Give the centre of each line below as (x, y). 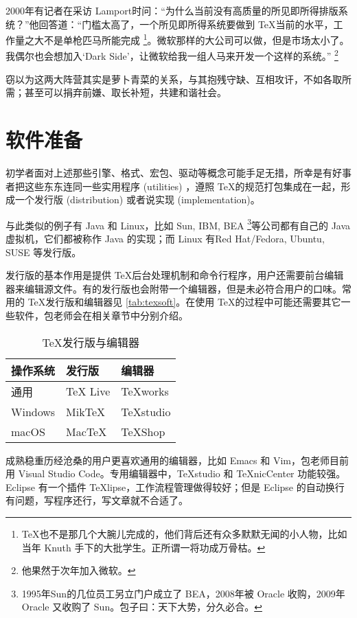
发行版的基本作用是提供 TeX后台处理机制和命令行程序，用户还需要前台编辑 (175, 275)
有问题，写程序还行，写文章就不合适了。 (97, 500)
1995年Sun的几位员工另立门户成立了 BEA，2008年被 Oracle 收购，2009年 (183, 593)
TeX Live (88, 391)
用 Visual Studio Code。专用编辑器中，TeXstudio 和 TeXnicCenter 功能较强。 (176, 473)
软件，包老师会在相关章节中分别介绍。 (101, 315)
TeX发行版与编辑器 (91, 342)
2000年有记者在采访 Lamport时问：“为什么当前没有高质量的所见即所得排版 (172, 10)
